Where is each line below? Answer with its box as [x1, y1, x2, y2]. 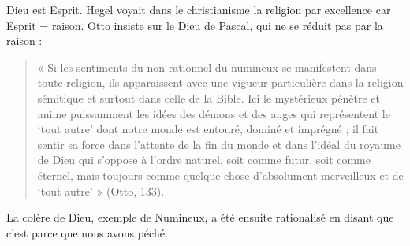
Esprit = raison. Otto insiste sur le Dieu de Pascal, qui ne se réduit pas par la [6, 17, 383, 33]
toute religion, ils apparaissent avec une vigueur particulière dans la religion [37, 74, 404, 91]
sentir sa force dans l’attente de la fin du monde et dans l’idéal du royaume [37, 136, 401, 152]
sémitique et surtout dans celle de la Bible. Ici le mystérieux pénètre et [37, 89, 380, 106]
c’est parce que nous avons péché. [6, 224, 168, 240]
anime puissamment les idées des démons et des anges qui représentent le [37, 105, 390, 121]
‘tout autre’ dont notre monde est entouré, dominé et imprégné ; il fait [37, 121, 379, 137]
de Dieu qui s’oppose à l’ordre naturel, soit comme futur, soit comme [37, 151, 371, 168]
